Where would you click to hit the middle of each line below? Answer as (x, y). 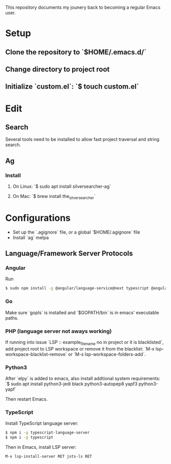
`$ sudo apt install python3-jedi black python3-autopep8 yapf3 (72, 384)
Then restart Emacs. (26, 399)
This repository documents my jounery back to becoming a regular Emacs (83, 7)
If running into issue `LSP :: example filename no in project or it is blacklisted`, (84, 343)
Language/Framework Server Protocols (69, 254)
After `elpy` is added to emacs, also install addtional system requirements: (83, 379)
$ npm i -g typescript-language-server (48, 433)
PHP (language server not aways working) (59, 331)
